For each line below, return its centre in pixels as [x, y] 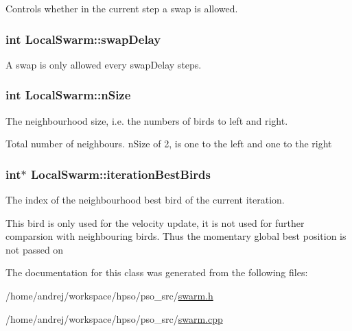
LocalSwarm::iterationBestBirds [120, 174]
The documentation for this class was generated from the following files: [157, 272]
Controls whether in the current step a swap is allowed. [122, 8]
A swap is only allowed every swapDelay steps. [104, 64]
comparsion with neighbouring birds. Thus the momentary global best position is [176, 236]
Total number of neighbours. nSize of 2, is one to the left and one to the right [169, 144]
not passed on [35, 249]
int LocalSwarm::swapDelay [83, 39]
